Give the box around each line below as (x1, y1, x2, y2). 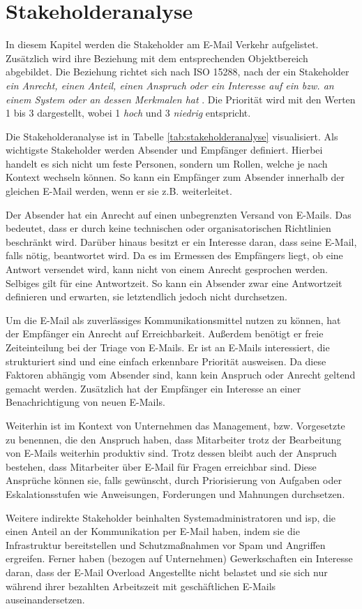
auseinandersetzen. (6, 592, 85, 607)
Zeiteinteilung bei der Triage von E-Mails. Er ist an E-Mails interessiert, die (6, 340, 330, 354)
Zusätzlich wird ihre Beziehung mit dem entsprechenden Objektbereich (6, 50, 308, 65)
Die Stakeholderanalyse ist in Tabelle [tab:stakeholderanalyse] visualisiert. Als (6, 129, 338, 143)
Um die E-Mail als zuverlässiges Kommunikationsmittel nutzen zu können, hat (6, 312, 341, 327)
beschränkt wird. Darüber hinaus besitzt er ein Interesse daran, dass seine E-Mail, (6, 234, 357, 249)
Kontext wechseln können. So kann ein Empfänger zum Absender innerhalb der (6, 170, 345, 184)
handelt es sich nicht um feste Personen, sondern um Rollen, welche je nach (6, 156, 328, 170)
